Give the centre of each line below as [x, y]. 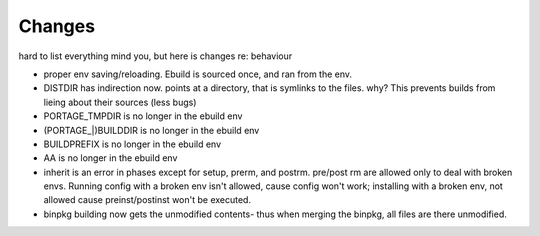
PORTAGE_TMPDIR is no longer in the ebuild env [143, 116]
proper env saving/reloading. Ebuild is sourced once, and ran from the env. [198, 74]
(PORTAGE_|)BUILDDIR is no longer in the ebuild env [151, 130]
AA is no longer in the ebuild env [110, 158]
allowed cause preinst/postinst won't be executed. [147, 200]
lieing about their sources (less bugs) [120, 102]
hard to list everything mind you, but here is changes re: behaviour [155, 56]
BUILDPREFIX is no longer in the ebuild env [132, 144]
